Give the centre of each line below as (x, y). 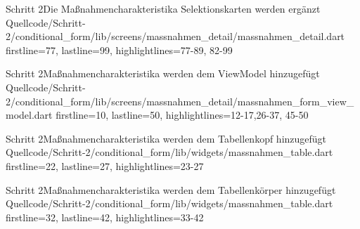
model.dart (29, 115)
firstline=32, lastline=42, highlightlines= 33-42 (105, 217)
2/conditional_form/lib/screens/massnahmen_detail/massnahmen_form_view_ (180, 101)
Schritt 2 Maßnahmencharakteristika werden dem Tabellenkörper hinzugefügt (171, 189)
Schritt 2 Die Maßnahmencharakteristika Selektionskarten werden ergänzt (163, 8)
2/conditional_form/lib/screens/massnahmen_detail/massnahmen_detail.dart (175, 36)
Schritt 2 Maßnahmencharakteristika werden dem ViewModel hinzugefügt (163, 73)
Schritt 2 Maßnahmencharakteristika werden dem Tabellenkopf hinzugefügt (166, 138)
